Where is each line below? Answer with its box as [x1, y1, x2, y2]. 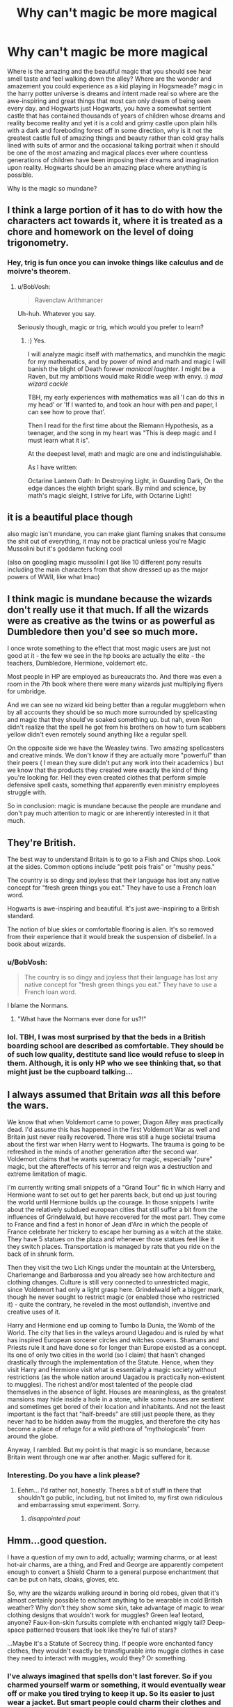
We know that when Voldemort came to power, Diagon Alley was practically [7, 1118, 224, 1126]
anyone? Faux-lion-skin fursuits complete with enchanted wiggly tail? [7, 1619, 207, 1627]
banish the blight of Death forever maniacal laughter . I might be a [27, 364, 216, 373]
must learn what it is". [27, 436, 90, 444]
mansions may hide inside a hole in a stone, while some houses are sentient [7, 1395, 225, 1403]
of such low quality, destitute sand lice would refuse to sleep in [7, 1050, 225, 1060]
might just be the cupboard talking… [7, 1067, 134, 1077]
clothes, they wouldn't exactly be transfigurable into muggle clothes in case [7, 1646, 225, 1655]
